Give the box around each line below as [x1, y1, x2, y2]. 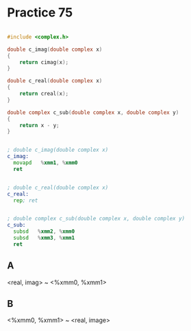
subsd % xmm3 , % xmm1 [13, 235, 75, 242]
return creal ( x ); [19, 91, 69, 98]
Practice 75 [7, 5, 73, 21]
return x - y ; [19, 122, 60, 128]
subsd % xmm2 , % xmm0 [13, 228, 75, 235]
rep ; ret [13, 197, 38, 204]
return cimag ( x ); [19, 58, 69, 66]
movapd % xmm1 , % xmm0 [13, 159, 78, 166]
